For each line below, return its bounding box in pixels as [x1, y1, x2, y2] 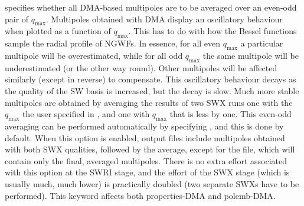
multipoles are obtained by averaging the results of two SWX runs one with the [5, 96, 293, 108]
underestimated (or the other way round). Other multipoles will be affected [5, 61, 277, 74]
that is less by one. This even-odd [169, 108, 292, 120]
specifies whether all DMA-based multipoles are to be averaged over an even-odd [5, 1, 297, 13]
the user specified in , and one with [22, 108, 150, 120]
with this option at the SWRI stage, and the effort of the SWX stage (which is [5, 166, 290, 178]
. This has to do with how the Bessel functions [128, 25, 297, 37]
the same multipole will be [202, 49, 299, 61]
